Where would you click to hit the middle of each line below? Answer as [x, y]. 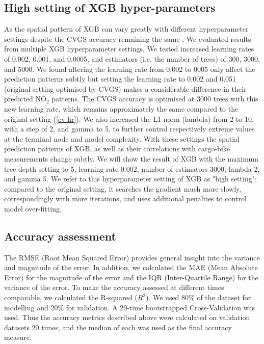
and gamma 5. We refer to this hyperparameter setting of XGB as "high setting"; [130, 179]
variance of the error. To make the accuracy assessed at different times [114, 287]
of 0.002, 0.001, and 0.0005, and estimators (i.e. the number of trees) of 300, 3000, [132, 58]
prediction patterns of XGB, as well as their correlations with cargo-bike [117, 149]
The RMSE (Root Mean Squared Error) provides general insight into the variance [132, 257]
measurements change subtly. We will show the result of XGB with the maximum [131, 158]
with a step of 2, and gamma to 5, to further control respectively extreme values [129, 129]
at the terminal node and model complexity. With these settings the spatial [122, 138]
